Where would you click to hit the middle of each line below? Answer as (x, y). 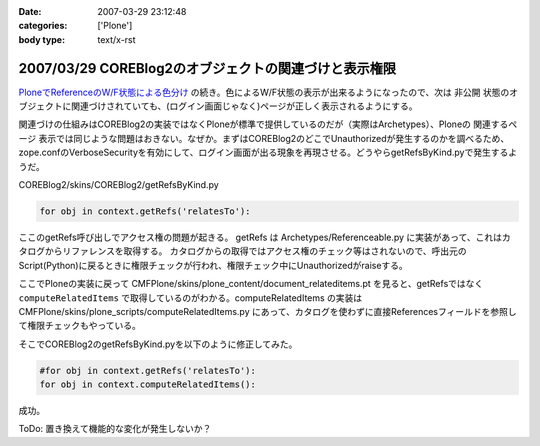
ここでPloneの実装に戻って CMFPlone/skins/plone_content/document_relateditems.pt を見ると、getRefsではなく (251, 284)
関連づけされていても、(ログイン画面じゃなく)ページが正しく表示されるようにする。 (244, 106)
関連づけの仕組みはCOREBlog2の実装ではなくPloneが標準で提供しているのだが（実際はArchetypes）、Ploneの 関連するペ (268, 124)
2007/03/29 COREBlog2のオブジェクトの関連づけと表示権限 (207, 68)
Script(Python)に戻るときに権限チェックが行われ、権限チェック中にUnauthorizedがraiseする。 (213, 265)
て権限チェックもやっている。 (80, 326)
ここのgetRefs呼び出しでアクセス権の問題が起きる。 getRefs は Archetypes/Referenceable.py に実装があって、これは (260, 237)
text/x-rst (116, 39)
